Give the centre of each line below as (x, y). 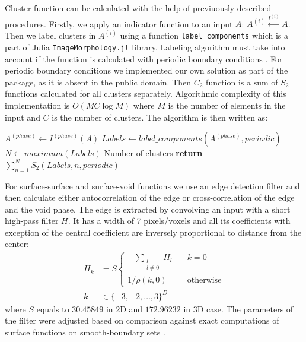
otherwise (204, 280)
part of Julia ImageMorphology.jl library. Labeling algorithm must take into (145, 47)
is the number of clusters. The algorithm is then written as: (160, 117)
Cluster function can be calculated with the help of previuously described (138, 8)
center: (17, 244)
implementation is (37, 105)
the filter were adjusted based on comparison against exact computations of (142, 320)
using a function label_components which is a (204, 35)
